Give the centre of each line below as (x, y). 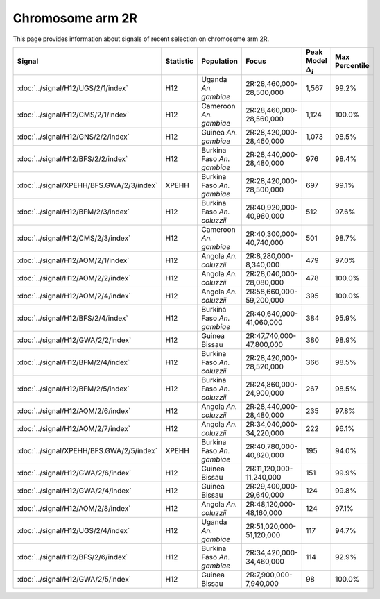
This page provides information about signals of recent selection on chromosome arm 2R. (141, 39)
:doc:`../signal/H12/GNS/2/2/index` (73, 137)
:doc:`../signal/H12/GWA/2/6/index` (74, 473)
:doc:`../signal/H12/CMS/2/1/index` (73, 115)
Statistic (180, 61)
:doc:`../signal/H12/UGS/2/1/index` (72, 88)
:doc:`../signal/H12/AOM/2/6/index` (74, 411)
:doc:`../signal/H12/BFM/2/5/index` (73, 389)
